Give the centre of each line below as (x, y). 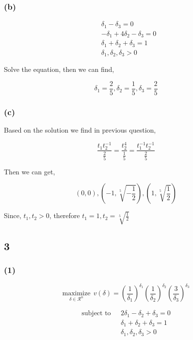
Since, (13, 215)
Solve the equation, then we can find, (59, 69)
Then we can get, (30, 171)
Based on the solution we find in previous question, (80, 130)
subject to (96, 314)
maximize (76, 294)
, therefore (64, 215)
